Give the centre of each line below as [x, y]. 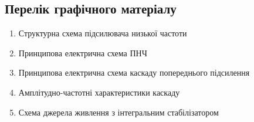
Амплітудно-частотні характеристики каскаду [99, 92]
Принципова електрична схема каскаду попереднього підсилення [134, 72]
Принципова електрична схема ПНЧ [83, 52]
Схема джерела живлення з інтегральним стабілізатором [118, 112]
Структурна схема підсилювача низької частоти [103, 33]
